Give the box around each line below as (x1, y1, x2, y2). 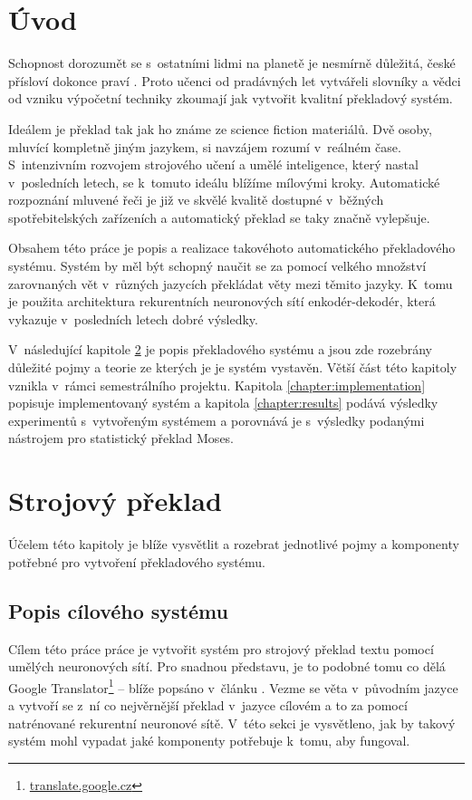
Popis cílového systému (8, 596, 228, 624)
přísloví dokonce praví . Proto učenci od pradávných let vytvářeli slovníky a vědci (8, 71, 461, 90)
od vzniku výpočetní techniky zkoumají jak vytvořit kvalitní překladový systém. (8, 89, 453, 108)
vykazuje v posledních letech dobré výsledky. (8, 309, 258, 328)
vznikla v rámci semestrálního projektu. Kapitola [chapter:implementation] (8, 375, 426, 394)
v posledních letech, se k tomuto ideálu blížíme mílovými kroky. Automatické (8, 172, 440, 191)
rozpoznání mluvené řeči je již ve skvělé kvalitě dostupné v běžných (8, 190, 384, 209)
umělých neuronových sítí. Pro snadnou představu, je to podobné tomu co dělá (8, 657, 446, 676)
